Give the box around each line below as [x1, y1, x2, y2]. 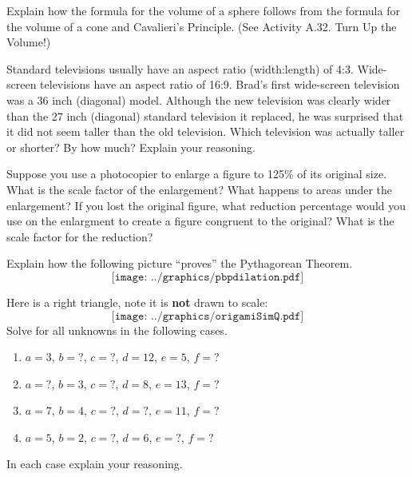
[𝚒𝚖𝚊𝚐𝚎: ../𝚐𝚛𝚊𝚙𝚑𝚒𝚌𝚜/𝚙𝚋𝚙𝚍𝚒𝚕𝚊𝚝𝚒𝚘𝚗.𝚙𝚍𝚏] [111, 271, 304, 283]
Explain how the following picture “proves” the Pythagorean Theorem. [6, 255, 353, 272]
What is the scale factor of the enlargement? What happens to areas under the [6, 181, 393, 197]
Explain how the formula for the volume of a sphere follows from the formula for [6, 2, 400, 18]
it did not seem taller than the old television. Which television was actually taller [6, 123, 405, 140]
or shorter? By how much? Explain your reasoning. [6, 138, 256, 155]
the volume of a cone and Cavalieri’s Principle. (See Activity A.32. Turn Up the [6, 18, 397, 34]
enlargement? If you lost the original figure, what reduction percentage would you [6, 197, 406, 213]
